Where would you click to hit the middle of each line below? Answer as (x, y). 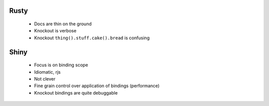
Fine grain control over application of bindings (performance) (97, 86)
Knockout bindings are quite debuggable (76, 93)
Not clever (45, 79)
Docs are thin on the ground (63, 24)
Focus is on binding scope (61, 65)
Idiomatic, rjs (47, 72)
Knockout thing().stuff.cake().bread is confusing (92, 38)
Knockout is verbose (55, 31)
